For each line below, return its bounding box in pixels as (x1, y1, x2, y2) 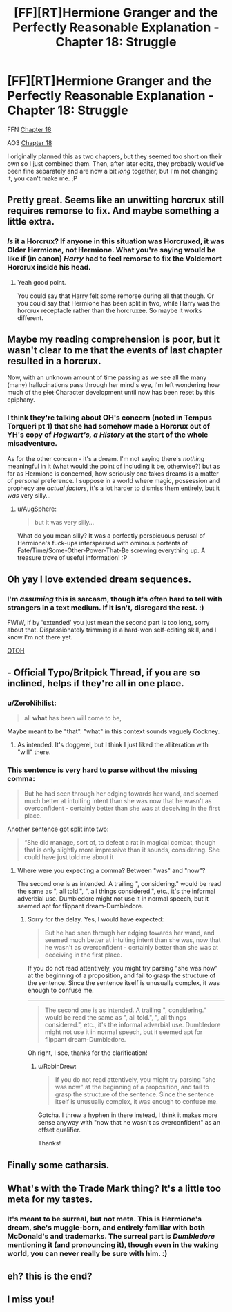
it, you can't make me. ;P (7, 174, 78, 182)
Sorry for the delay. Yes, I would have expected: (27, 915, 164, 924)
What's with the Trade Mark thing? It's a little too (7, 1183, 222, 1194)
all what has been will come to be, (23, 714, 122, 722)
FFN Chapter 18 (7, 125, 52, 133)
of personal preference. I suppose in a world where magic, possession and (7, 476, 220, 485)
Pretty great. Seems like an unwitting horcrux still (7, 194, 224, 206)
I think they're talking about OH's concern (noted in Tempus (7, 413, 213, 422)
